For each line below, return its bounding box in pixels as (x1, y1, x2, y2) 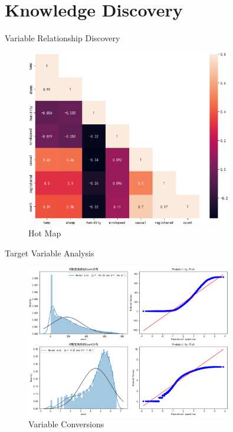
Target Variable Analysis (5, 246, 94, 259)
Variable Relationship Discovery (5, 32, 120, 44)
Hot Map (28, 227, 61, 239)
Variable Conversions (28, 418, 104, 430)
